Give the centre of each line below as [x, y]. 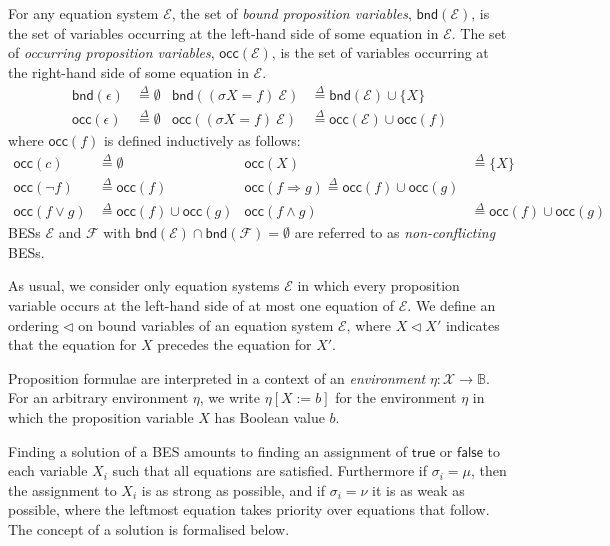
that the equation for [72, 344]
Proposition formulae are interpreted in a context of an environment [217, 377]
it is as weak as [418, 489]
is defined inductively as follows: [202, 139]
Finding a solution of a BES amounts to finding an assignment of [208, 450]
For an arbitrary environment [98, 397]
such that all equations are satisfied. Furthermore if [269, 470]
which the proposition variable [101, 416]
